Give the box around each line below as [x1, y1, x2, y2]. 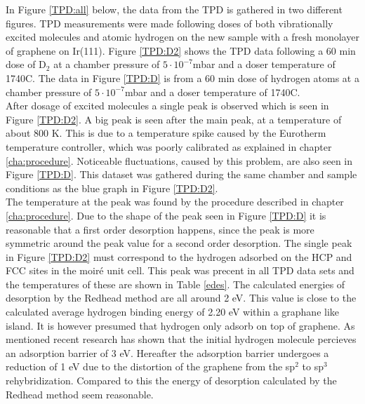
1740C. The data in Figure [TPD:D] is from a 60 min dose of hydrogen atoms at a [6, 70, 359, 85]
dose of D [6, 57, 46, 72]
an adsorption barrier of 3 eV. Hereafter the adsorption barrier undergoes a [6, 345, 329, 360]
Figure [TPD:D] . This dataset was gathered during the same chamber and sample [6, 167, 357, 182]
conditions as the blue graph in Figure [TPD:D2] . [6, 180, 218, 195]
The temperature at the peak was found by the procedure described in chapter [6, 194, 344, 209]
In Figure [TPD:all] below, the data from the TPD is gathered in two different [6, 2, 343, 16]
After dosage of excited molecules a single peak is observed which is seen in [6, 98, 329, 113]
